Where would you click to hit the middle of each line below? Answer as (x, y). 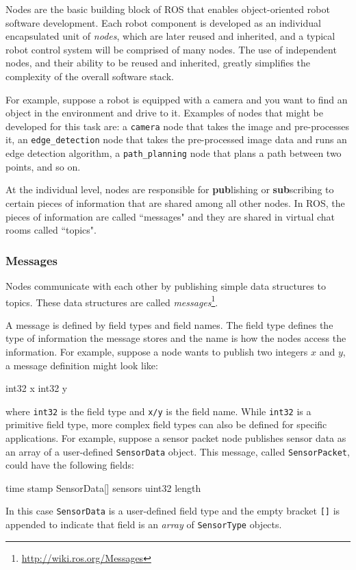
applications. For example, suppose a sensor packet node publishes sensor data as (176, 437)
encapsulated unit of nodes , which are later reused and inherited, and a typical (170, 36)
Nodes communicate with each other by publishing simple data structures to (166, 285)
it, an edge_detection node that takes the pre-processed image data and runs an (176, 139)
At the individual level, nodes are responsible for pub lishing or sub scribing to (170, 189)
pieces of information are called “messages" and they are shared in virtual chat (170, 216)
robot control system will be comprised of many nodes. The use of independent (171, 49)
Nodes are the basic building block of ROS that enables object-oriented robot (168, 9)
